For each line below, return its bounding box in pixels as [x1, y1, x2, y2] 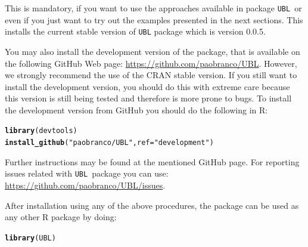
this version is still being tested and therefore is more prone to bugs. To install [5, 92, 292, 104]
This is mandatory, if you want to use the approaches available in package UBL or [5, 2, 302, 14]
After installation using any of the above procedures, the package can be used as [5, 199, 299, 211]
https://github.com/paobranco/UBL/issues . [5, 179, 166, 192]
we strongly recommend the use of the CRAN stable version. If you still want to [5, 69, 297, 81]
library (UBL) [5, 233, 56, 242]
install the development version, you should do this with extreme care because [5, 80, 290, 92]
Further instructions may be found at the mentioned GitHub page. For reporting [5, 155, 300, 168]
